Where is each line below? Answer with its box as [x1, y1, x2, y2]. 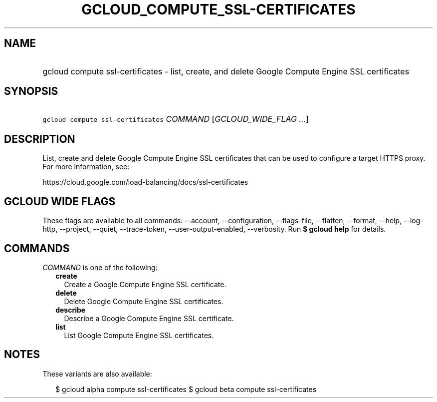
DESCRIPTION [4, 132, 75, 145]
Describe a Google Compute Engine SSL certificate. [64, 314, 234, 323]
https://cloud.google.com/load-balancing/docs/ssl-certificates [42, 178, 248, 187]
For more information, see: [42, 162, 130, 171]
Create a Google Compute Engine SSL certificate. [64, 280, 226, 289]
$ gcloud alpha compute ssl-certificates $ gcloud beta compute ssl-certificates [55, 385, 317, 394]
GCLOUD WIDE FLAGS [4, 195, 116, 208]
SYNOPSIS [4, 85, 58, 98]
